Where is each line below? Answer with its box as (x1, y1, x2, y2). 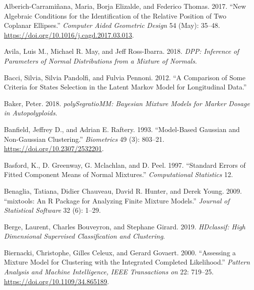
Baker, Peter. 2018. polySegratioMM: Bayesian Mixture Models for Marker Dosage (4, 98, 250, 108)
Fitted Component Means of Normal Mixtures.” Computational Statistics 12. (4, 169, 233, 179)
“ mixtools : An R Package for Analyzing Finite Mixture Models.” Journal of (4, 195, 230, 205)
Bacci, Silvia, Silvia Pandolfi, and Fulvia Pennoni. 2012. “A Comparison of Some (4, 72, 246, 82)
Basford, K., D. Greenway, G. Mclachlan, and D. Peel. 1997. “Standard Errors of (4, 159, 246, 170)
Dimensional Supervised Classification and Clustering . (4, 231, 165, 241)
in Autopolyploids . (4, 108, 58, 118)
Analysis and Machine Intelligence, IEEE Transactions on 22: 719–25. (4, 267, 214, 277)
